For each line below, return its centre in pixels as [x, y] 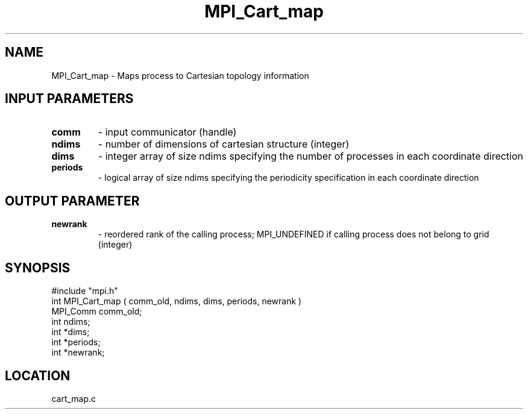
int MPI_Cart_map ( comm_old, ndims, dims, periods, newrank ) [177, 301]
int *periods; [76, 342]
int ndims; [71, 322]
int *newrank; [78, 353]
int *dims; [71, 332]
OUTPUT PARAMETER [72, 201]
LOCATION [38, 375]
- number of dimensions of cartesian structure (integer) [224, 144]
